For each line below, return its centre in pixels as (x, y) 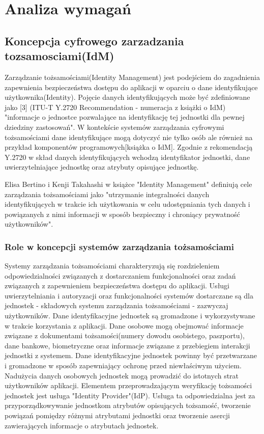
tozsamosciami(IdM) (60, 56)
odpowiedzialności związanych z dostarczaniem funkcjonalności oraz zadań (120, 275)
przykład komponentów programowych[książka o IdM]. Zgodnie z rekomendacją (129, 147)
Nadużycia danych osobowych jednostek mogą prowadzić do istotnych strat (122, 375)
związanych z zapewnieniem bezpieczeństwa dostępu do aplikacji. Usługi (117, 286)
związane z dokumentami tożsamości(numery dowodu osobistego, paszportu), (125, 335)
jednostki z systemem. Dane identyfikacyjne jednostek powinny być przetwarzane (131, 355)
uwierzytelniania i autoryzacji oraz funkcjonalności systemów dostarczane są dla (129, 295)
